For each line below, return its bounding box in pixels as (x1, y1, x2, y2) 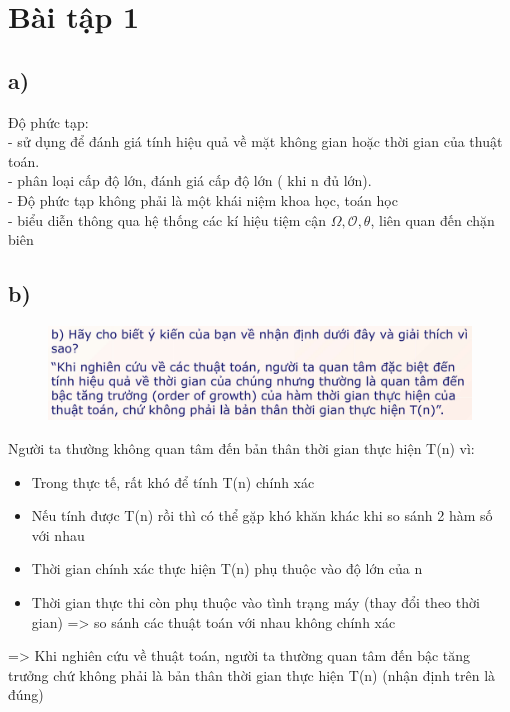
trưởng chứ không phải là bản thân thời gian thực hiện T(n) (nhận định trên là (8, 664, 496, 685)
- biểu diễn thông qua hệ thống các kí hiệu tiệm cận (8, 209, 327, 230)
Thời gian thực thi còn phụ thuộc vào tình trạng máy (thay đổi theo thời (31, 591, 480, 612)
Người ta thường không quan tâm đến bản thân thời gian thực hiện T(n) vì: (8, 437, 475, 458)
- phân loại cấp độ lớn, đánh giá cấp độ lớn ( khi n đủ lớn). (8, 170, 372, 191)
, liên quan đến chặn (370, 209, 495, 230)
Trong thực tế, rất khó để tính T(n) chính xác (31, 471, 315, 492)
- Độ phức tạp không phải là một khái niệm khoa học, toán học (8, 189, 398, 210)
